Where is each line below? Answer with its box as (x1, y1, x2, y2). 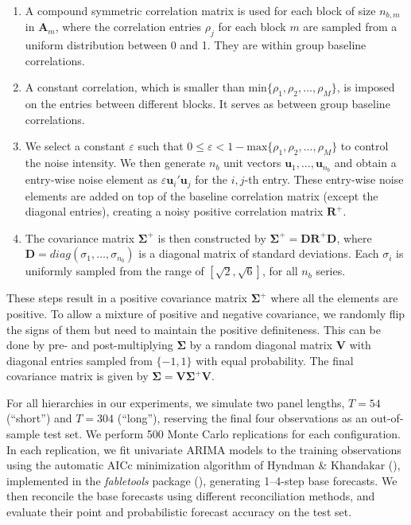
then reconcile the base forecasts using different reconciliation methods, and (6, 488, 375, 504)
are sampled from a (303, 18, 397, 35)
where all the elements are (270, 290, 398, 306)
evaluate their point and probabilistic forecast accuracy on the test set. (6, 504, 352, 520)
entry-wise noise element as (25, 171, 158, 188)
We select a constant (25, 138, 126, 154)
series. (316, 262, 346, 279)
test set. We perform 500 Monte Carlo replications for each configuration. (43, 426, 401, 442)
